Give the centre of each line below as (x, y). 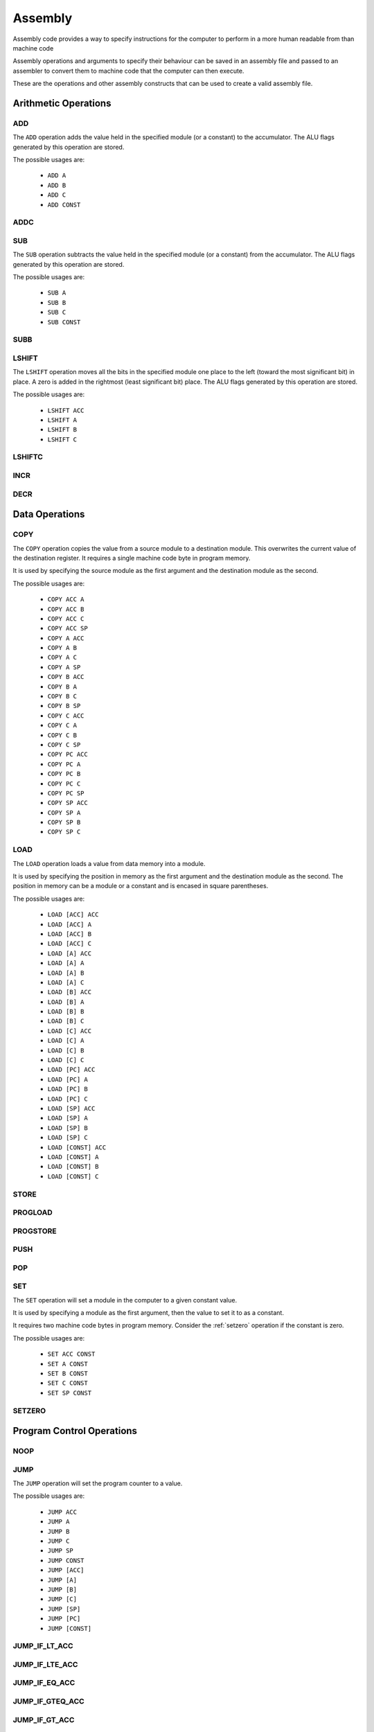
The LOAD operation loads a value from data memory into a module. (109, 863)
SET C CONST (68, 1383)
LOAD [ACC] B (70, 934)
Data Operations (49, 514)
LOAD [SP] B (68, 1128)
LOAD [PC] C (68, 1099)
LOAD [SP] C (68, 1138)
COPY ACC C (66, 619)
